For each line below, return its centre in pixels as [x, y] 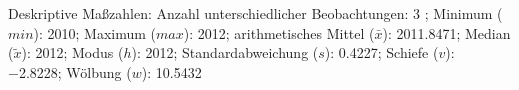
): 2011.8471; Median [446, 32]
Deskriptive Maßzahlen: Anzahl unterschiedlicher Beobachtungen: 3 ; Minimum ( [255, 13]
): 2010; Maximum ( [95, 32]
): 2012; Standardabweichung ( [225, 52]
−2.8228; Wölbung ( [70, 71]
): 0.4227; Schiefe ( [381, 52]
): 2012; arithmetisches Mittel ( [279, 32]
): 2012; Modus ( [72, 52]
